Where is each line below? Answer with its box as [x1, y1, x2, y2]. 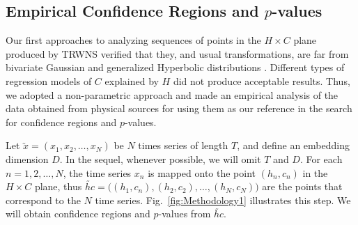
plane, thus [34, 179, 82, 194]
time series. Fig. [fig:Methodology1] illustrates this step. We [95, 192, 351, 207]
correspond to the [6, 192, 81, 207]
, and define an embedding [237, 138, 350, 153]
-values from [158, 206, 211, 221]
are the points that [262, 179, 343, 194]
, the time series [63, 165, 132, 180]
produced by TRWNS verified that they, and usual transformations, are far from [6, 46, 349, 61]
